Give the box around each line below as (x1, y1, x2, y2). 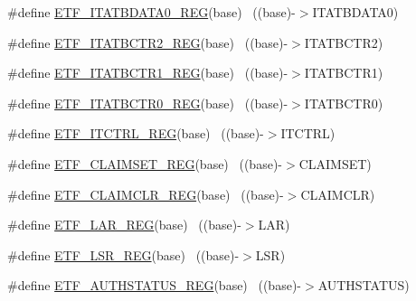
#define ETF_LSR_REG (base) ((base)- (7, 245, 240, 264)
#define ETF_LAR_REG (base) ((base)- (7, 215, 241, 234)
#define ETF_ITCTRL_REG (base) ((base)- (7, 124, 264, 143)
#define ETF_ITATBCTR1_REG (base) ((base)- (7, 63, 288, 82)
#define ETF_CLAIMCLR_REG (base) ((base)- (7, 184, 284, 203)
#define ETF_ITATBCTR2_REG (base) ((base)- (7, 33, 288, 52)
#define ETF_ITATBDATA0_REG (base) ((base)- (7, 3, 296, 21)
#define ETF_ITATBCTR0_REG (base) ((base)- (7, 93, 288, 112)
